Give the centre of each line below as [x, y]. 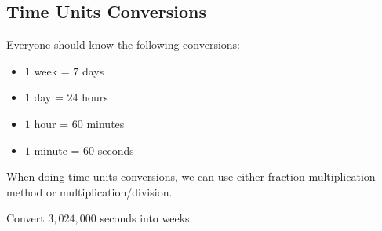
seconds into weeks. [146, 218]
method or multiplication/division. [89, 191]
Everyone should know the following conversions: [124, 44]
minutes [106, 123]
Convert [25, 218]
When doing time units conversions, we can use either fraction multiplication [191, 176]
